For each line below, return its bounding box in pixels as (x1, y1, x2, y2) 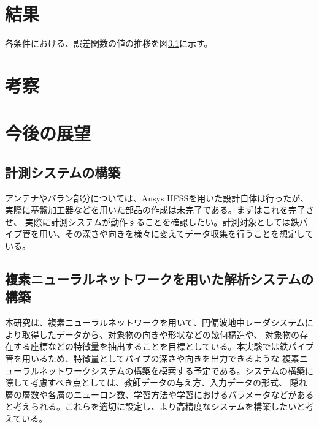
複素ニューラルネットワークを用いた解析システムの (5, 269, 314, 288)
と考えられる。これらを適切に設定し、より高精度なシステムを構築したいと (5, 400, 306, 413)
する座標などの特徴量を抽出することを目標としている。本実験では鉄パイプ (13, 340, 314, 353)
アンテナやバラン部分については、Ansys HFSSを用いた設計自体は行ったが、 (5, 191, 309, 204)
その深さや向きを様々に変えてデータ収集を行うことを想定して (64, 227, 313, 240)
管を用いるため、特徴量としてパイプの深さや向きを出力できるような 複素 (5, 352, 299, 365)
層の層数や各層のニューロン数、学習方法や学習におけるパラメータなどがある (5, 388, 314, 400)
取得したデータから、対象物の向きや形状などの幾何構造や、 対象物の (21, 328, 299, 340)
